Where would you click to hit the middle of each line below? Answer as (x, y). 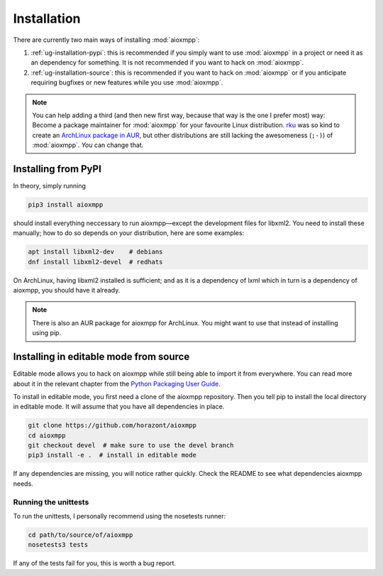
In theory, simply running (50, 185)
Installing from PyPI (57, 169)
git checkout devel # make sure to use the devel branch (131, 445)
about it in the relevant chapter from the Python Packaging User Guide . (117, 384)
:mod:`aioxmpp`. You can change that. (88, 145)
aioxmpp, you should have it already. (67, 290)
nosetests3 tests (58, 545)
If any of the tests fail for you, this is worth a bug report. (95, 563)
